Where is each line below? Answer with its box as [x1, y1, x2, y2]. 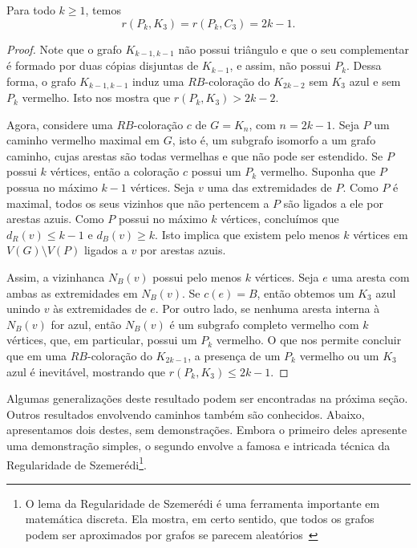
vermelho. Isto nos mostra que [22, 89, 171, 106]
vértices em [353, 225, 408, 242]
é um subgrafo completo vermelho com [169, 315, 359, 332]
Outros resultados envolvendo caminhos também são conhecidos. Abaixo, [6, 405, 365, 422]
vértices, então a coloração [50, 163, 180, 180]
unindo [6, 300, 41, 317]
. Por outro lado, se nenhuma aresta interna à [155, 300, 380, 317]
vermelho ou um [299, 347, 379, 363]
